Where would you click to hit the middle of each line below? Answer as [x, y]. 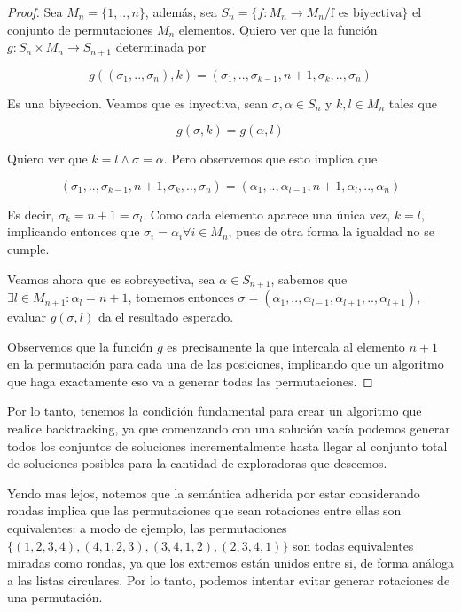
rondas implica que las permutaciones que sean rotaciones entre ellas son [204, 510]
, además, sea [181, 12]
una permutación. [55, 597]
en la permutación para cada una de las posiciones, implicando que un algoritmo [226, 364]
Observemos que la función [80, 346]
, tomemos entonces [181, 297]
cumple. [28, 249]
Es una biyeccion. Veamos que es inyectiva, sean [138, 103]
